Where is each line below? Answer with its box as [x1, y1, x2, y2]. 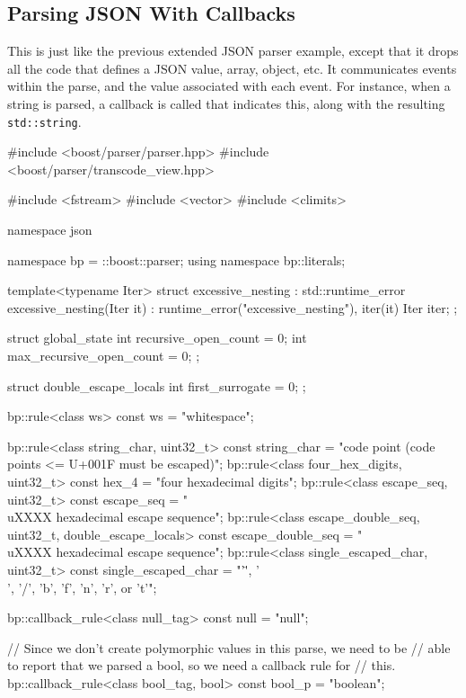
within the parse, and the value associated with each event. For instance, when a [7, 76, 451, 95]
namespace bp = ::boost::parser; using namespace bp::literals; [7, 250, 346, 269]
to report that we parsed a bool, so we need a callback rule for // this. [7, 656, 396, 675]
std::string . [7, 112, 82, 130]
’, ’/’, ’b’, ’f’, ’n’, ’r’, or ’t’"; [7, 577, 157, 596]
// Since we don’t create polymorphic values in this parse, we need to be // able [7, 638, 451, 657]
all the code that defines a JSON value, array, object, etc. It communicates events [7, 58, 457, 77]
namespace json [7, 220, 92, 239]
